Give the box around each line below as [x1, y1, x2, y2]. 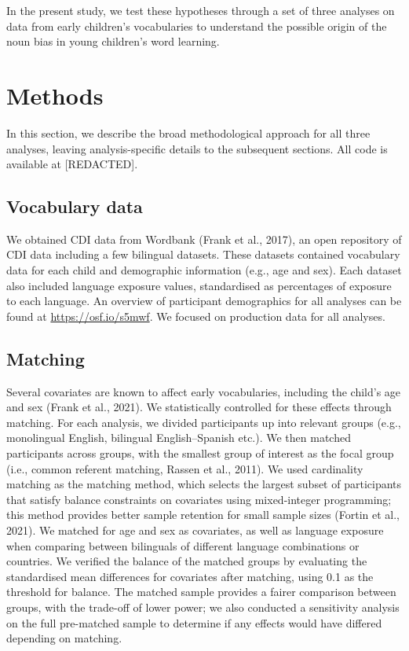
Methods [6, 79, 104, 111]
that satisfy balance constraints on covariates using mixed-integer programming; [6, 491, 392, 507]
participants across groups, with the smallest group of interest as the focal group [6, 445, 394, 462]
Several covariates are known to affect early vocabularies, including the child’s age [6, 383, 401, 399]
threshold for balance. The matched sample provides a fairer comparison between [6, 583, 396, 600]
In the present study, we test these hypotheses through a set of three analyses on [6, 2, 395, 18]
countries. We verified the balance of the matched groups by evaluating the [6, 553, 367, 569]
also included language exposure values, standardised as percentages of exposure [6, 277, 392, 293]
